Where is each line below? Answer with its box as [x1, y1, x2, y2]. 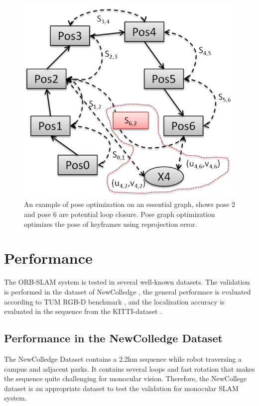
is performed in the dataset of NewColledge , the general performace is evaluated [4, 286, 251, 297]
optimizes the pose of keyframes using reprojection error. [24, 218, 197, 229]
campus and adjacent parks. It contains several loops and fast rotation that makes [4, 363, 255, 374]
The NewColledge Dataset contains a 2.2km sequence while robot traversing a [4, 353, 242, 364]
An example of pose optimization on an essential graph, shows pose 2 [24, 199, 235, 209]
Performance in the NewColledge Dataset [4, 330, 223, 346]
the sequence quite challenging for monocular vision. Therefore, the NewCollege [4, 373, 247, 384]
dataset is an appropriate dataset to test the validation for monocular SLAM [4, 383, 239, 393]
